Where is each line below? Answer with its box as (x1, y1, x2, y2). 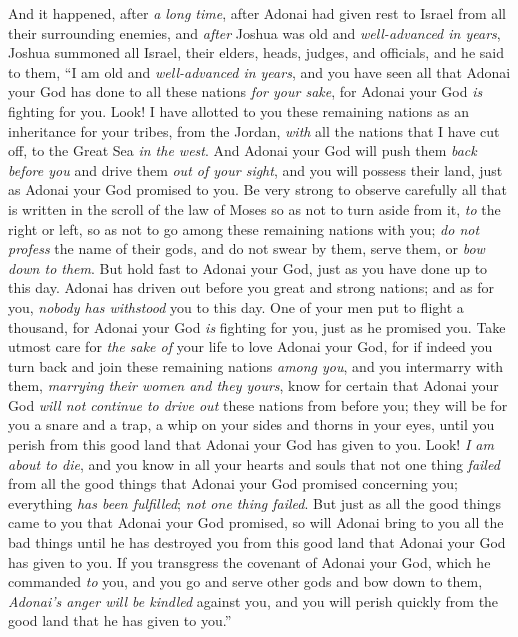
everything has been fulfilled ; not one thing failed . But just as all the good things (8, 492, 501, 513)
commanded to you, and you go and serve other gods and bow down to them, (8, 571, 483, 592)
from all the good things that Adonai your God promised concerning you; (8, 473, 459, 494)
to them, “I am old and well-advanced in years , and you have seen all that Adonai (8, 61, 511, 82)
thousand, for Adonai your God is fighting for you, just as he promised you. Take (8, 316, 506, 337)
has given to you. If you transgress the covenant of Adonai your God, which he (8, 551, 491, 572)
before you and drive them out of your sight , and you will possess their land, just (8, 159, 503, 180)
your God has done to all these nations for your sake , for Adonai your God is (8, 81, 483, 102)
